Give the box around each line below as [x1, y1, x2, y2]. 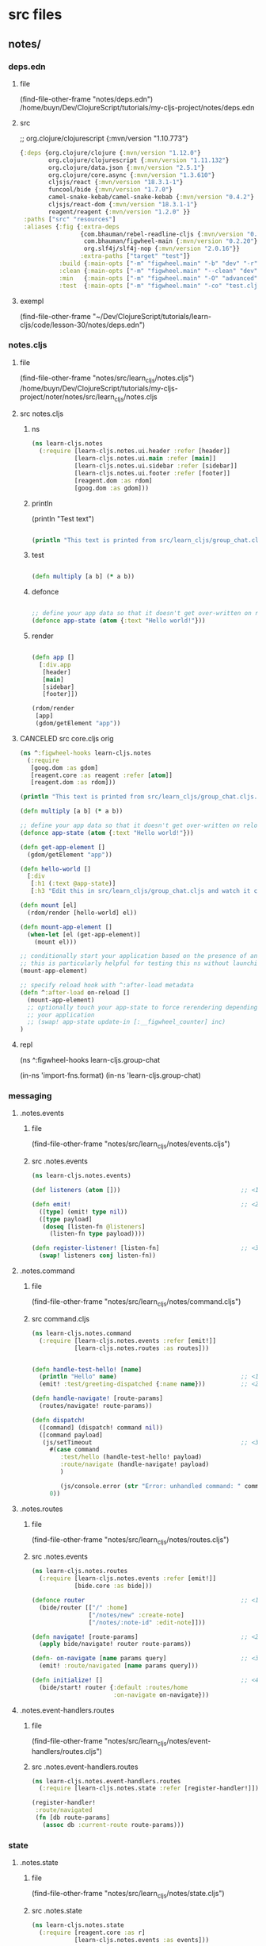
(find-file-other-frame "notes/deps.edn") [19, 94, 154, 104]
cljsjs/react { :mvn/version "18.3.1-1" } [48, 179, 184, 187]
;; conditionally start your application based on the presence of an [19, 952, 258, 960]
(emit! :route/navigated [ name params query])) [38, 1662, 199, 1670]
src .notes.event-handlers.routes [31, 1762, 139, 1771]
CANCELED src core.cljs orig [19, 733, 114, 743]
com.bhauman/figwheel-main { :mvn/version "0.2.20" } [83, 237, 258, 245]
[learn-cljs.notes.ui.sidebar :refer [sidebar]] [74, 462, 237, 470]
